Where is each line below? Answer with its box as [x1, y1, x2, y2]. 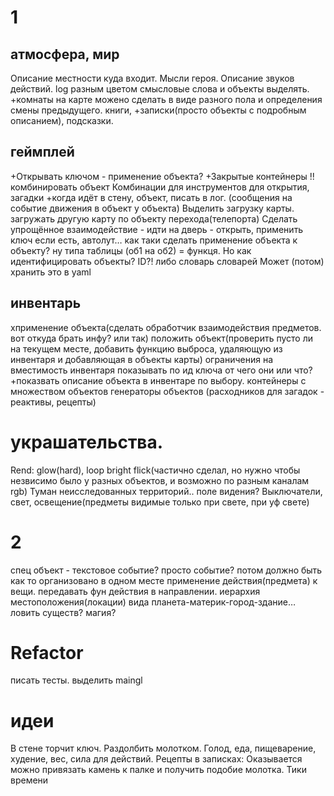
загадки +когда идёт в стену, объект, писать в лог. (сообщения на [10, 191, 293, 203]
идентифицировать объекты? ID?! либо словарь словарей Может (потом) [10, 255, 325, 267]
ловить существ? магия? [10, 606, 117, 618]
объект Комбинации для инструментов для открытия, [79, 181, 310, 193]
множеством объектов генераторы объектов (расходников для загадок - [10, 385, 325, 397]
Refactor [10, 641, 84, 664]
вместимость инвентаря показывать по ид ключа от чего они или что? [10, 364, 313, 376]
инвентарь [10, 295, 82, 312]
